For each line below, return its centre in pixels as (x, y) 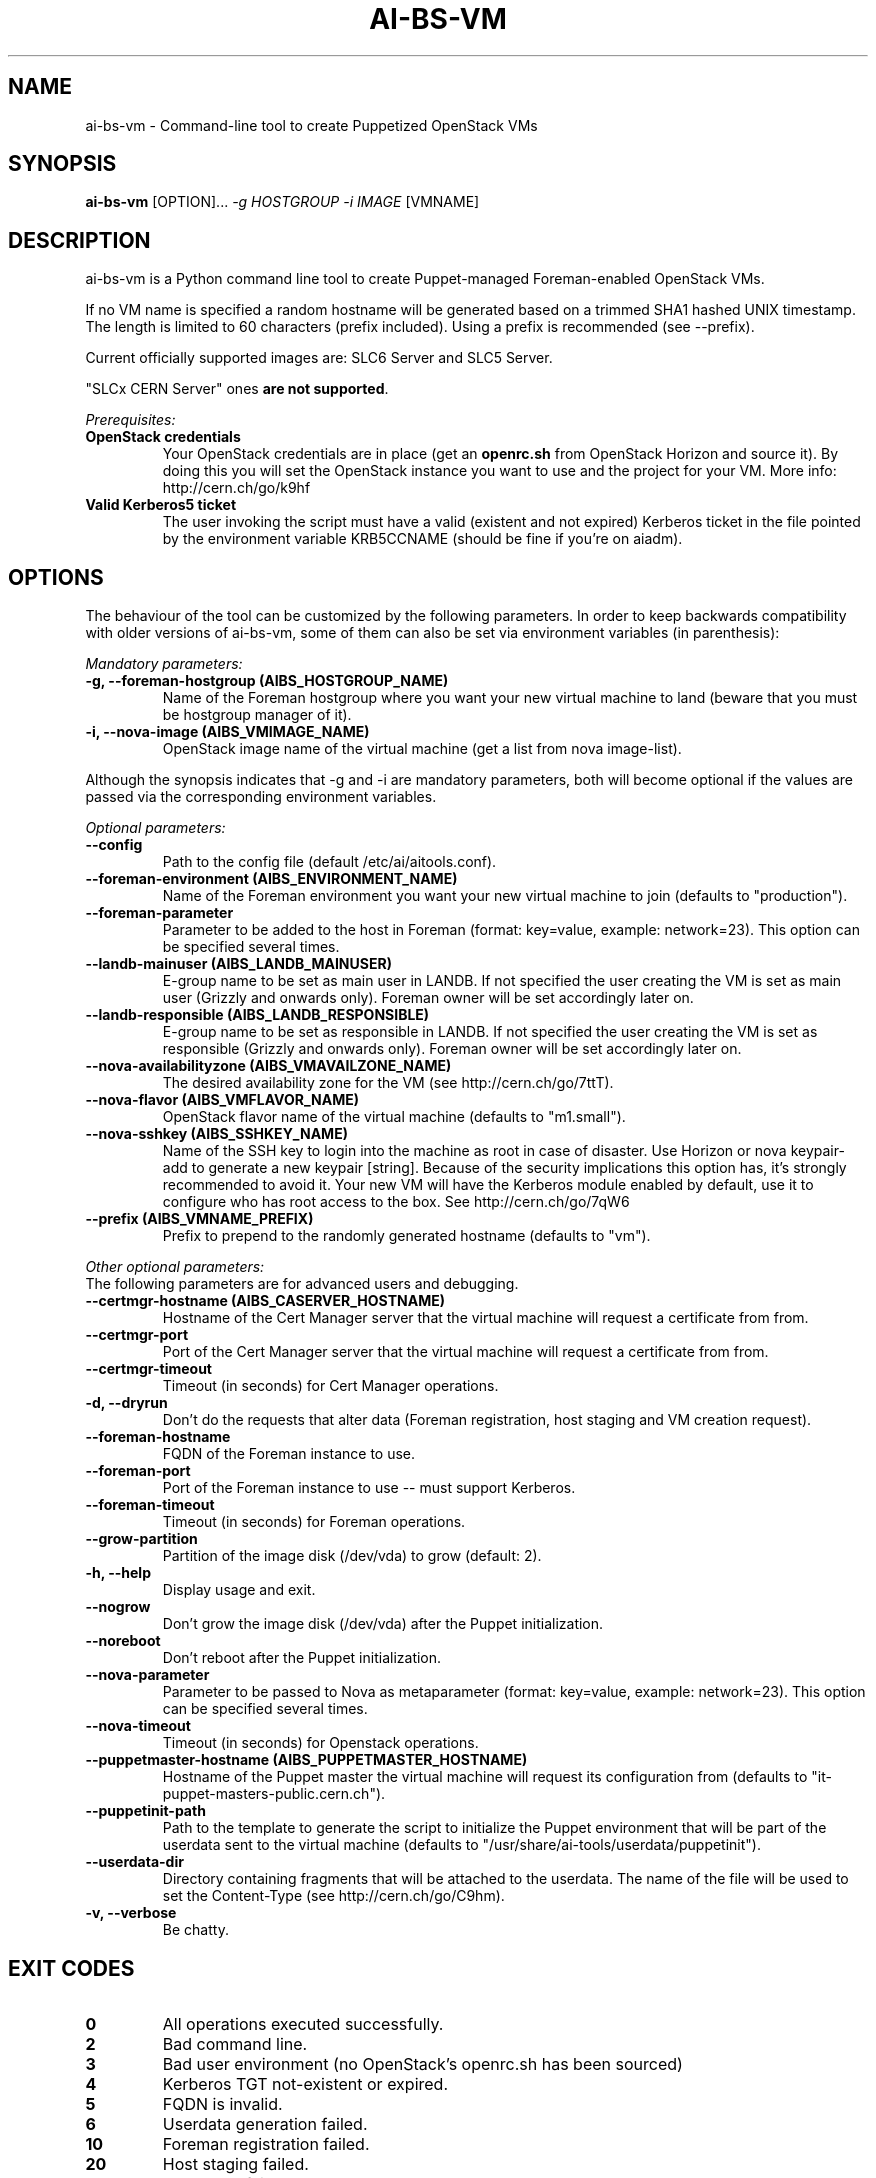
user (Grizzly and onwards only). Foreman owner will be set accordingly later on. (428, 998)
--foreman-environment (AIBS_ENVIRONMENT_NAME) (271, 879)
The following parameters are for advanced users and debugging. (302, 1284)
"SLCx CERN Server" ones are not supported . (237, 389)
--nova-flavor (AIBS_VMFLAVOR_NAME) (222, 1100)
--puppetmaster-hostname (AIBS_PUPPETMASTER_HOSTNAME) (306, 1760)
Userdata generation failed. (265, 2123)
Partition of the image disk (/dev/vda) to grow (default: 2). (352, 1556)
